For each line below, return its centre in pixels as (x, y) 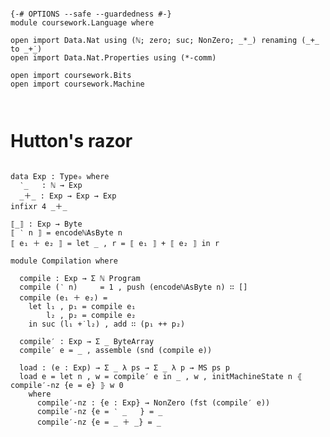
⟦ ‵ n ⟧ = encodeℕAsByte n (66, 232)
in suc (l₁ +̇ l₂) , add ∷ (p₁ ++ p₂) (107, 324)
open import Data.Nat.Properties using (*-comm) (113, 58)
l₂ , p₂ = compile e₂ (91, 315)
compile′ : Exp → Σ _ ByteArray (87, 341)
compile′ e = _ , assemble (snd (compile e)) (116, 350)
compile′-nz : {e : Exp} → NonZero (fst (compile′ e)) (153, 402)
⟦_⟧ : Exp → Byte (46, 224)
